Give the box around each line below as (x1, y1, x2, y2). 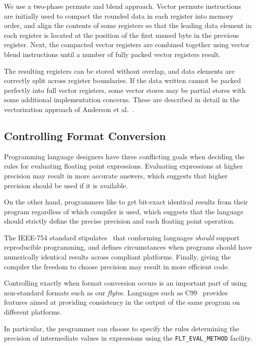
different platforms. (4, 307, 62, 317)
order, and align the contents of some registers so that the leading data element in (4, 20, 252, 30)
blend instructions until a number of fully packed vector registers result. (4, 49, 221, 59)
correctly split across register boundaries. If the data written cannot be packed (4, 75, 241, 86)
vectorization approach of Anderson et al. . (4, 104, 134, 114)
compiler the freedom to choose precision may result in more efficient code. (4, 261, 230, 271)
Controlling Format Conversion (4, 128, 166, 143)
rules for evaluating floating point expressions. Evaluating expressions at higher (4, 161, 243, 171)
